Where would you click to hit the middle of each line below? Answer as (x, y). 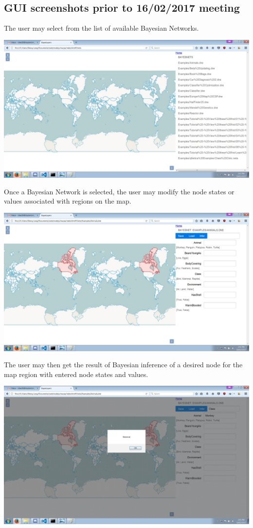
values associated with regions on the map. (68, 201)
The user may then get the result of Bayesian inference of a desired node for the (123, 365)
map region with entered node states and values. (76, 374)
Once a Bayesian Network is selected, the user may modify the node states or (119, 191)
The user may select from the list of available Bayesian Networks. (101, 28)
